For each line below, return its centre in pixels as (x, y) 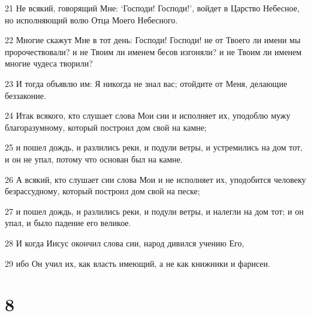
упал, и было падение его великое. (68, 223)
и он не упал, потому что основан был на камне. (94, 159)
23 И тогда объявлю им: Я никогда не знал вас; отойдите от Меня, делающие (146, 83)
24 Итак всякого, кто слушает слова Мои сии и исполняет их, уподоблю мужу (148, 115)
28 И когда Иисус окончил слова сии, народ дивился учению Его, (125, 243)
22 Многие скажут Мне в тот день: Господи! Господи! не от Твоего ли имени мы (153, 40)
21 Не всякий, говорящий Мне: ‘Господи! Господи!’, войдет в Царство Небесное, (152, 8)
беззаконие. (25, 95)
